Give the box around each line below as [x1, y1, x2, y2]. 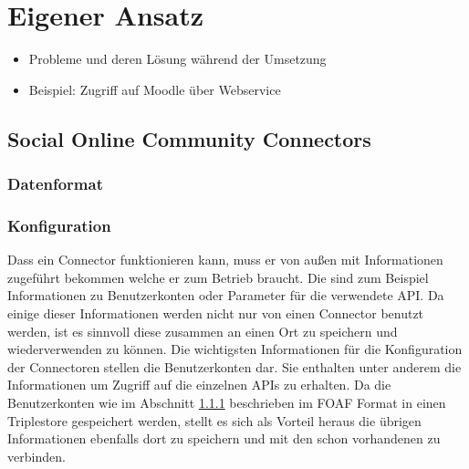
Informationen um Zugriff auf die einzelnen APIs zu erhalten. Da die [7, 375, 391, 394]
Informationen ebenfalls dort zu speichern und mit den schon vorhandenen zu [7, 429, 441, 448]
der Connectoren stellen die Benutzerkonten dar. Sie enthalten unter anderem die [7, 357, 462, 376]
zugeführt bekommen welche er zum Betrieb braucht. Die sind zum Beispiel [7, 267, 429, 287]
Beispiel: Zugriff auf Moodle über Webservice [28, 79, 281, 99]
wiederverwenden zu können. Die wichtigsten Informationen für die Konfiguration [7, 339, 463, 359]
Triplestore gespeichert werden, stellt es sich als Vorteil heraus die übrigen [7, 411, 422, 430]
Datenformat [7, 172, 103, 195]
